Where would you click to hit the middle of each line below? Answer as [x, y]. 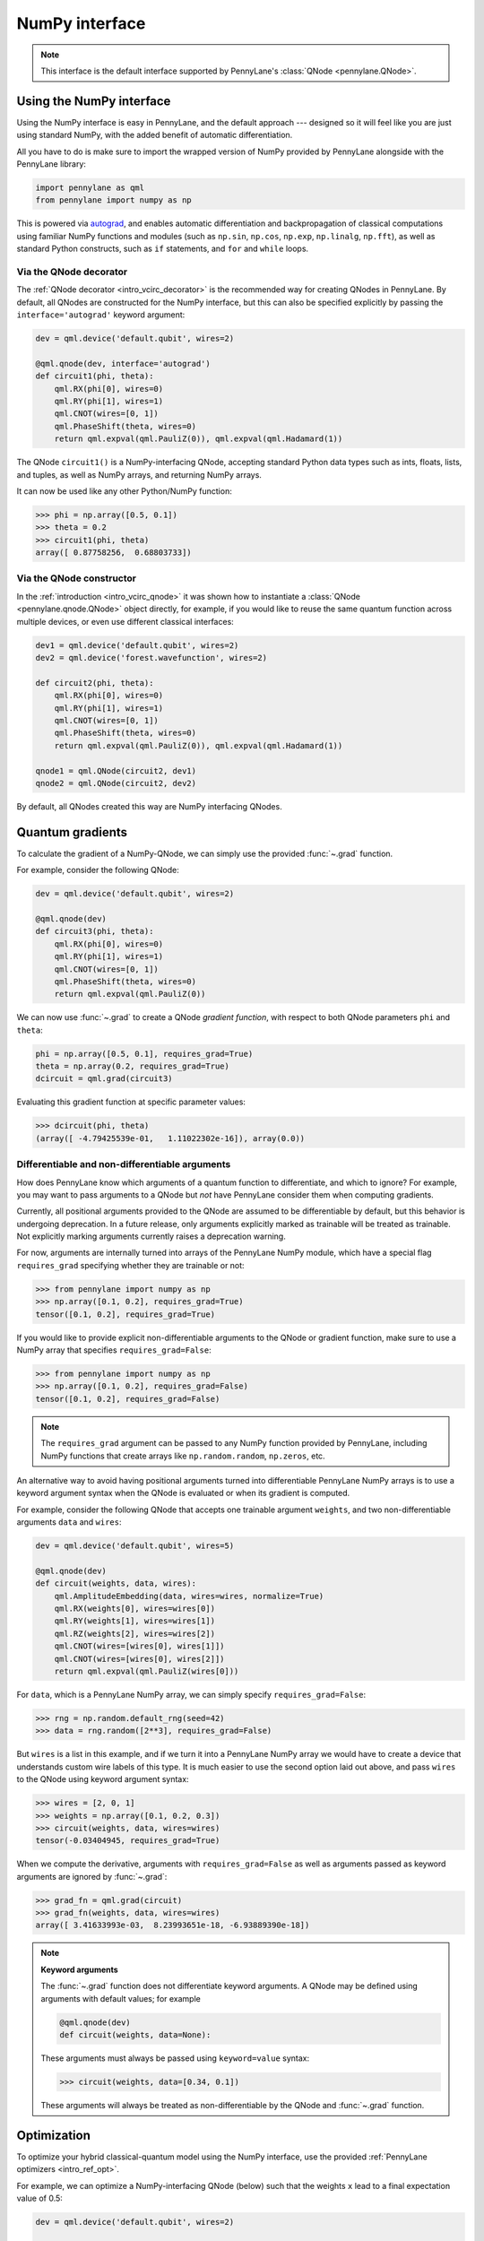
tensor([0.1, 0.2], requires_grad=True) [125, 1314]
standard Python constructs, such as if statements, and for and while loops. [163, 249]
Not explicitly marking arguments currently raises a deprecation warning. [151, 1236]
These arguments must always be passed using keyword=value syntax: [175, 2058]
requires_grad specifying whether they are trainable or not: [131, 1265]
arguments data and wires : [69, 1522]
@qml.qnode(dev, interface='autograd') [123, 363]
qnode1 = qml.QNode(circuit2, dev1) [116, 770]
